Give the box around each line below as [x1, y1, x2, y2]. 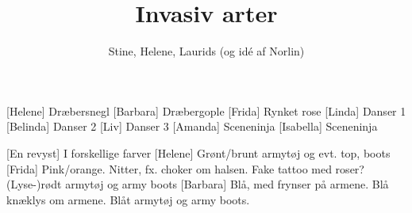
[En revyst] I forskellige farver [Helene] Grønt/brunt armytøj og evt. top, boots [6, 144, 391, 161]
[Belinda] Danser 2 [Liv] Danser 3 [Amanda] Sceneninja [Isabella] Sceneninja [6, 118, 378, 135]
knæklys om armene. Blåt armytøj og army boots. [6, 191, 250, 207]
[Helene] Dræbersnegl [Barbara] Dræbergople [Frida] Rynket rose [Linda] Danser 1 [6, 102, 406, 119]
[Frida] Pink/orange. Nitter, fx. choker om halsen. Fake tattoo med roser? [6, 160, 364, 177]
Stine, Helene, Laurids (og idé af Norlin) [108, 43, 305, 59]
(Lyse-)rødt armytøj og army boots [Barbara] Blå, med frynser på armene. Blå [6, 176, 389, 192]
